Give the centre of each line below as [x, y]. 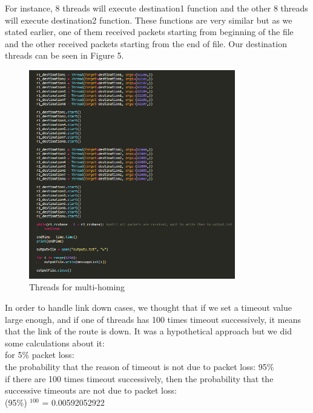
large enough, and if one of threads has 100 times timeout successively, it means [153, 319]
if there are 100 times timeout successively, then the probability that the [139, 378]
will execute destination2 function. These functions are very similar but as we [149, 20]
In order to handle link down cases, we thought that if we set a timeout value [148, 307]
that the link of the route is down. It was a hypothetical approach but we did [148, 331]
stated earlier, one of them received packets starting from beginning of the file [149, 32]
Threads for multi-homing [77, 287]
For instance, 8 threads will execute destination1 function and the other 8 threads [156, 8]
